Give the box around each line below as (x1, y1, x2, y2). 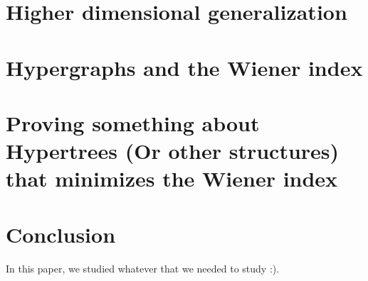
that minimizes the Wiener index (6, 164, 338, 193)
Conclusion (6, 219, 116, 248)
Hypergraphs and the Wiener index (6, 53, 363, 82)
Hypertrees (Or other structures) (6, 136, 340, 165)
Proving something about (6, 108, 260, 137)
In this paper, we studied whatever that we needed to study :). (6, 260, 280, 275)
